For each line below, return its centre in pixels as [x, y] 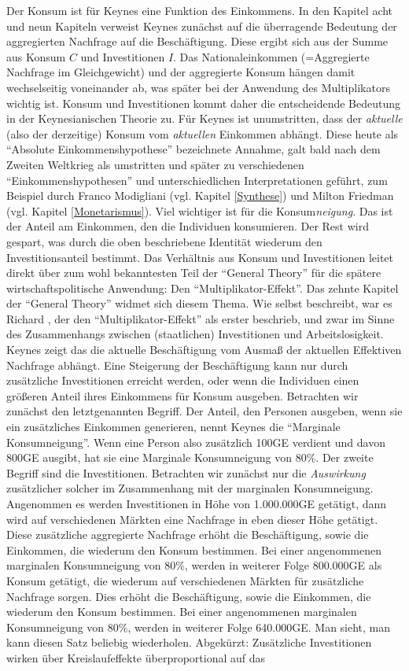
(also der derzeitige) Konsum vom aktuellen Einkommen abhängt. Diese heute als [203, 133]
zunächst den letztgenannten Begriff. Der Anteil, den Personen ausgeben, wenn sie [204, 411]
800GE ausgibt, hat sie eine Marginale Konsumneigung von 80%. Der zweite [190, 457]
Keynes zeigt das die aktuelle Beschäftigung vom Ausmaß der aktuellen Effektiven [204, 350]
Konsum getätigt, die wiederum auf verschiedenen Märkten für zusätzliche [185, 580]
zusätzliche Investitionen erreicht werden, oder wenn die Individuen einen [183, 380]
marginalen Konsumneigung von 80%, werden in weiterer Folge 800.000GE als [194, 565]
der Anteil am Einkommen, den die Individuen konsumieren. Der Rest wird [188, 226]
